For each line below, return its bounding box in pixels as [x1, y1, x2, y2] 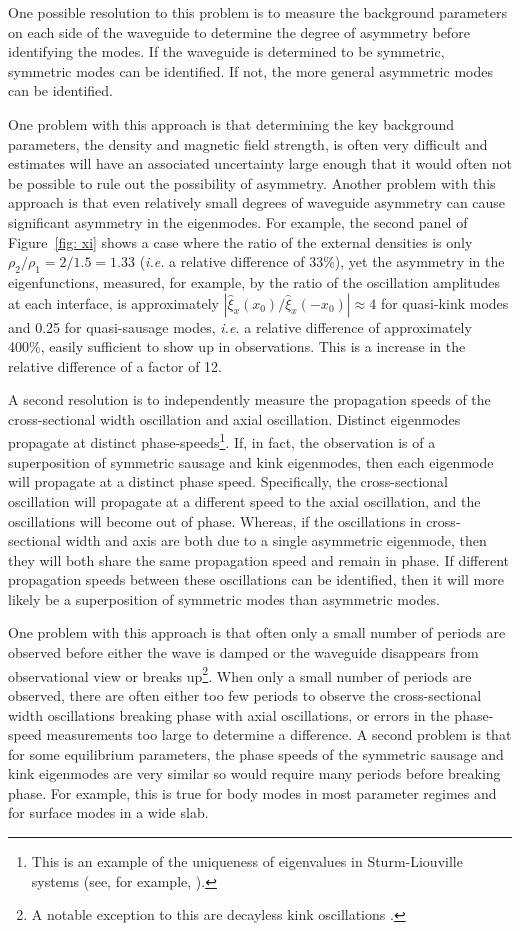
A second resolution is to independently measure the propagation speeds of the [8, 389, 491, 410]
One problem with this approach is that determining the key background [8, 113, 455, 134]
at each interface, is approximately [8, 292, 219, 313]
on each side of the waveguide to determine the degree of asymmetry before [8, 21, 470, 42]
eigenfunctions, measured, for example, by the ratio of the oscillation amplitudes [8, 271, 500, 292]
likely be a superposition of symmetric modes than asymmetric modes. [8, 588, 440, 609]
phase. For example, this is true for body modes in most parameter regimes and [8, 782, 497, 803]
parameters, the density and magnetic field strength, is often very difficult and [8, 133, 488, 154]
